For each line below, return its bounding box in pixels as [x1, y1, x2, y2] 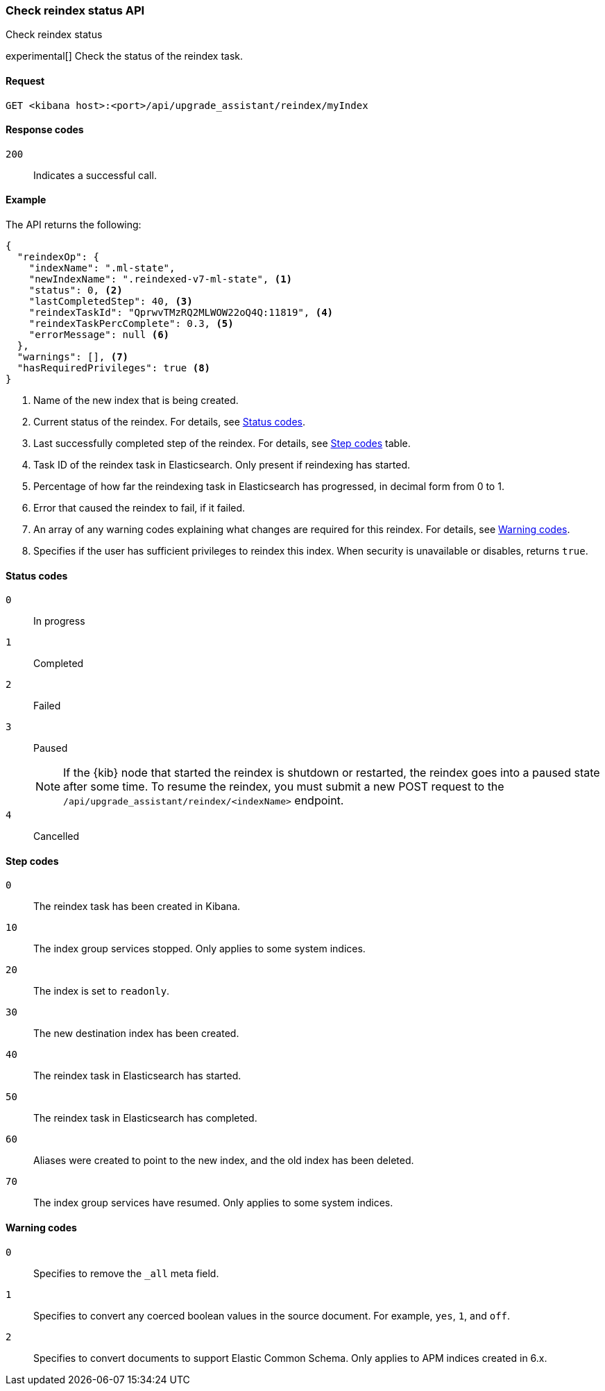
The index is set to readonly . [33, 985, 170, 997]
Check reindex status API [6, 3, 145, 17]
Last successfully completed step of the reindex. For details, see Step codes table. [33, 437, 411, 450]
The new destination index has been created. [33, 1027, 239, 1040]
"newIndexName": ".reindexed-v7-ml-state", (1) [28, 273, 293, 285]
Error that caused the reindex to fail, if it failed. [33, 502, 246, 514]
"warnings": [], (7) [17, 351, 129, 363]
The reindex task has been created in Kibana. [33, 900, 241, 913]
